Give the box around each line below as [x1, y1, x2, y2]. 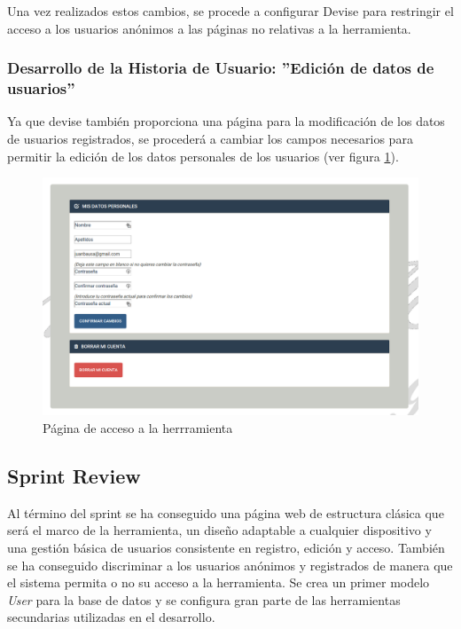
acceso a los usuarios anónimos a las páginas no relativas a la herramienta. [7, 19, 411, 37]
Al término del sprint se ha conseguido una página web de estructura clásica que [7, 503, 444, 522]
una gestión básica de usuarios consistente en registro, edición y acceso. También [7, 539, 445, 556]
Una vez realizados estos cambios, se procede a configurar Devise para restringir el [7, 2, 454, 20]
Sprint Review [7, 462, 141, 489]
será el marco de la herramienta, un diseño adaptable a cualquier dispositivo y [7, 521, 432, 539]
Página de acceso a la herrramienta [43, 419, 233, 437]
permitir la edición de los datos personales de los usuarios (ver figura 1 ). [7, 146, 399, 165]
